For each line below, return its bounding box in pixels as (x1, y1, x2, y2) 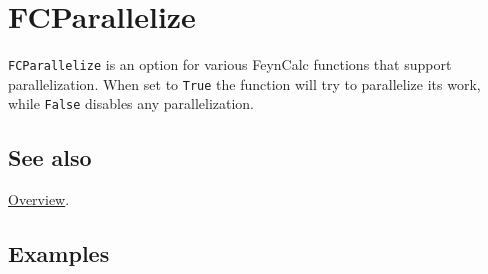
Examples (8, 238, 110, 269)
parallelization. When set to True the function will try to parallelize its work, (8, 73, 481, 94)
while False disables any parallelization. (8, 93, 255, 114)
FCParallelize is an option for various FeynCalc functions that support (8, 54, 452, 75)
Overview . (8, 189, 70, 210)
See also (8, 142, 92, 173)
